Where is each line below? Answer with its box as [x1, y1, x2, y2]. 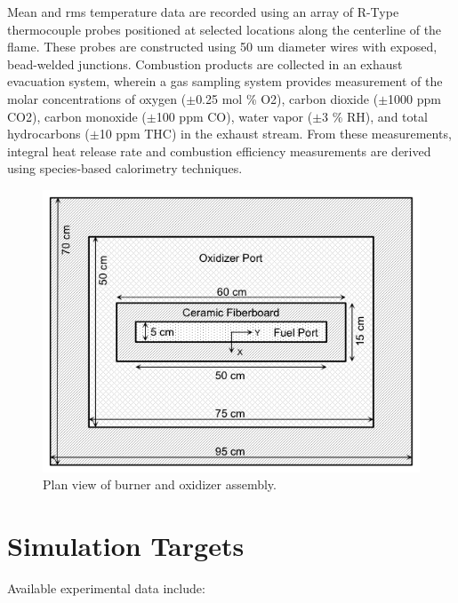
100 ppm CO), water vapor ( [156, 107, 313, 125]
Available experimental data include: [7, 578, 205, 597]
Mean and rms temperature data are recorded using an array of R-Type [7, 3, 399, 20]
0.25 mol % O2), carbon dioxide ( [196, 89, 379, 107]
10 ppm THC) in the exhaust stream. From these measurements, [99, 124, 452, 143]
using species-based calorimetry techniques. [7, 159, 243, 178]
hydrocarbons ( [7, 124, 90, 143]
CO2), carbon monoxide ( [7, 107, 147, 125]
